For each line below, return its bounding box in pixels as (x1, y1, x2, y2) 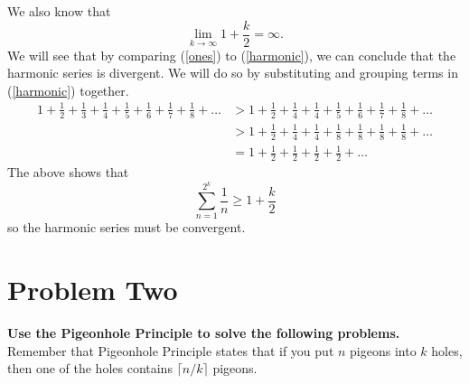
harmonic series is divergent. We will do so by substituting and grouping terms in (7, 63, 458, 82)
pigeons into (350, 341, 417, 360)
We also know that (7, 2, 111, 20)
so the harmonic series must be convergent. (7, 218, 246, 237)
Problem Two (7, 271, 178, 308)
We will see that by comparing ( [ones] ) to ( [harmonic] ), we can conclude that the (7, 45, 456, 64)
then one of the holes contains (7, 359, 173, 378)
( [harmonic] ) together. (7, 80, 129, 99)
